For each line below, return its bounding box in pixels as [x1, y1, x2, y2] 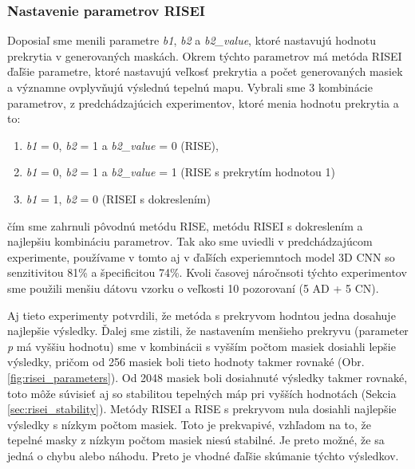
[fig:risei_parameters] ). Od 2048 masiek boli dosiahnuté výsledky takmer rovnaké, [7, 368, 408, 385]
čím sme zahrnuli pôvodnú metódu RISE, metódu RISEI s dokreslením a [7, 217, 363, 234]
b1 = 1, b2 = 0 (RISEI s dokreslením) [26, 190, 211, 207]
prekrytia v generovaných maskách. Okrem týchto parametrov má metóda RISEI [7, 47, 402, 64]
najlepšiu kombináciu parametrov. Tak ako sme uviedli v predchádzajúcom [7, 233, 373, 250]
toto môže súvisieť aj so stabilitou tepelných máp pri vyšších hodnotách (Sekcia [7, 384, 397, 401]
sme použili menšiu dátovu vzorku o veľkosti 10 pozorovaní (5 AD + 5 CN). [7, 279, 379, 296]
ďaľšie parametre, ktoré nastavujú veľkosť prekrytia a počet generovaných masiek [7, 63, 403, 80]
